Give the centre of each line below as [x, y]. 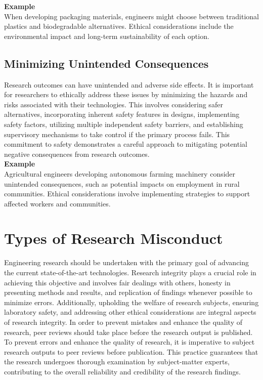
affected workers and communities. [57, 203]
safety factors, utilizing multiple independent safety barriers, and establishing [124, 124]
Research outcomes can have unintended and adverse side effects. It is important [129, 84]
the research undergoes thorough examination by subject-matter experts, [117, 362]
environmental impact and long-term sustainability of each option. [107, 36]
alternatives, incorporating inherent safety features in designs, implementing [122, 114]
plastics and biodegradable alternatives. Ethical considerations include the [119, 26]
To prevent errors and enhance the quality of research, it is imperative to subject [129, 342]
